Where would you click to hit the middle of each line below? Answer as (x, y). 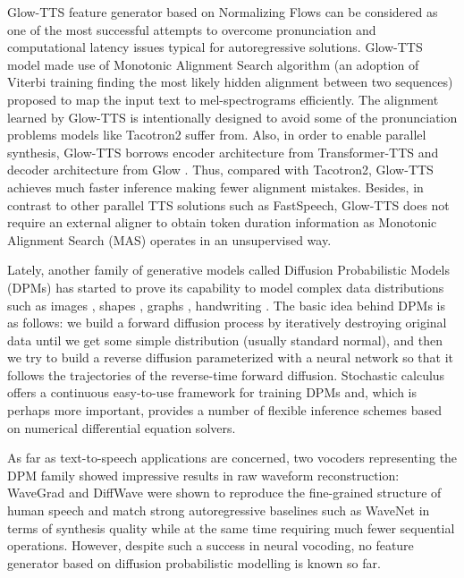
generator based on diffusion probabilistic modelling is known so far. (194, 562)
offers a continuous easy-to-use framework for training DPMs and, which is (212, 392)
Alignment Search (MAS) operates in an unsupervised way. (169, 239)
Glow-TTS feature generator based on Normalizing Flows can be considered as (223, 12)
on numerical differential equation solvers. (122, 427)
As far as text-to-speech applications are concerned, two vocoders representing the (232, 458)
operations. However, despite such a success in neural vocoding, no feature (211, 545)
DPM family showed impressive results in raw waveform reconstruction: (203, 475)
